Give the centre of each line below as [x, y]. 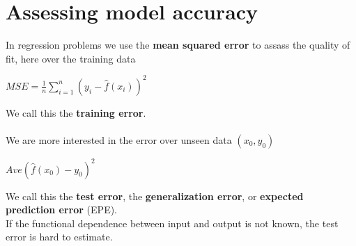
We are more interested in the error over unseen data [119, 140]
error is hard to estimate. [59, 237]
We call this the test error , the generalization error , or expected [155, 196]
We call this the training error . [76, 112]
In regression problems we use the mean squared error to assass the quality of [178, 45]
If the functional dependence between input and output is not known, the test [172, 223]
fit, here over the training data [71, 58]
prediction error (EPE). [62, 210]
